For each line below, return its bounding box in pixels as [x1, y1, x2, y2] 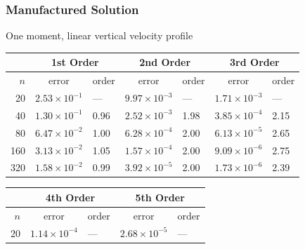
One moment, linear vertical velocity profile [6, 28, 193, 43]
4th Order [45, 189, 96, 204]
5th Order [135, 189, 185, 204]
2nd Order [139, 55, 191, 69]
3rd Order [230, 55, 280, 69]
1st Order [51, 55, 99, 69]
